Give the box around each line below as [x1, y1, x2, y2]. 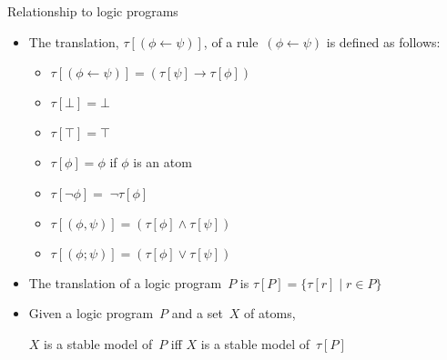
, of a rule [203, 32, 259, 51]
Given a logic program [28, 304, 154, 323]
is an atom [133, 153, 192, 172]
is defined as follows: [326, 32, 441, 51]
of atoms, [244, 304, 296, 323]
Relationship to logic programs [7, 2, 178, 20]
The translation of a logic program [28, 273, 222, 292]
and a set [171, 304, 223, 323]
